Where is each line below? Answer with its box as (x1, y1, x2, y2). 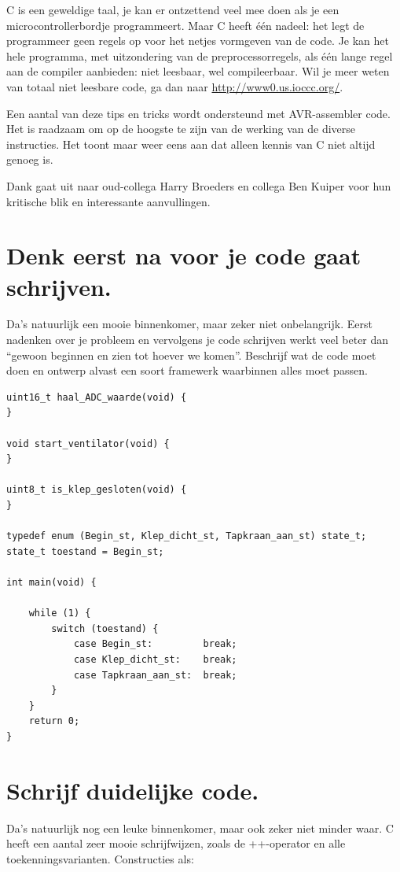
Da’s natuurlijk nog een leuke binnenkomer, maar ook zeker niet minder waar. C (6, 819, 394, 836)
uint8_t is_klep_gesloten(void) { (6, 484, 187, 496)
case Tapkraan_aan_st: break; (73, 669, 237, 681)
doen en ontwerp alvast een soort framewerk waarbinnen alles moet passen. (6, 362, 368, 379)
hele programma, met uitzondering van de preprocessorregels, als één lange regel (6, 47, 393, 64)
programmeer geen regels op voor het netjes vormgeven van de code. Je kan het (6, 32, 390, 49)
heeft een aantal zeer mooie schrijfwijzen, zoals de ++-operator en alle (6, 835, 346, 852)
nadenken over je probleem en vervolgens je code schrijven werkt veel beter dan (6, 331, 389, 348)
